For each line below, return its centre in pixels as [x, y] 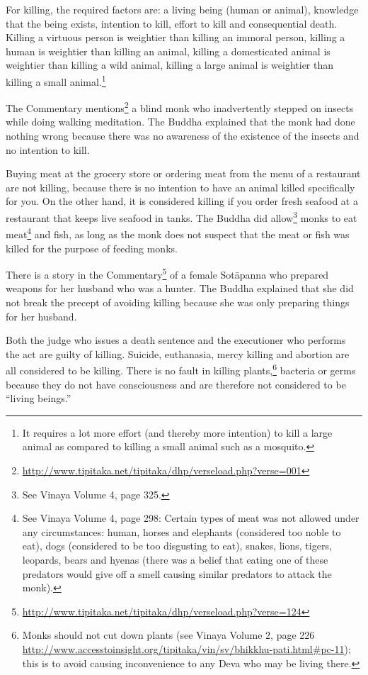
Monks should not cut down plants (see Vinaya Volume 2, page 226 [168, 635]
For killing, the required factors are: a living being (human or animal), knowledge [182, 9]
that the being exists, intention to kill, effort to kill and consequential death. [172, 23]
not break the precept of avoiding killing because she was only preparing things [178, 302]
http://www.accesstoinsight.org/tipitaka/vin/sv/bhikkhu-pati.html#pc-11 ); [186, 648]
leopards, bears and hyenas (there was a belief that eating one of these [175, 559]
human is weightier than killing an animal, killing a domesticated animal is [168, 51]
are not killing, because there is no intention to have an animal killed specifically [180, 187]
